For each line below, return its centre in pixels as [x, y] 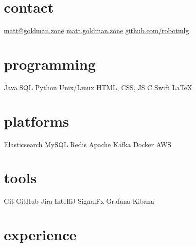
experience [40, 235]
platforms [36, 121]
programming [50, 64]
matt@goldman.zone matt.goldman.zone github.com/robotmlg [97, 30]
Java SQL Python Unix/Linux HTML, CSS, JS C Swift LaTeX [98, 87]
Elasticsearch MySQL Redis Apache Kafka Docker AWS [88, 144]
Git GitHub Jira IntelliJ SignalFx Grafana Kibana [79, 201]
